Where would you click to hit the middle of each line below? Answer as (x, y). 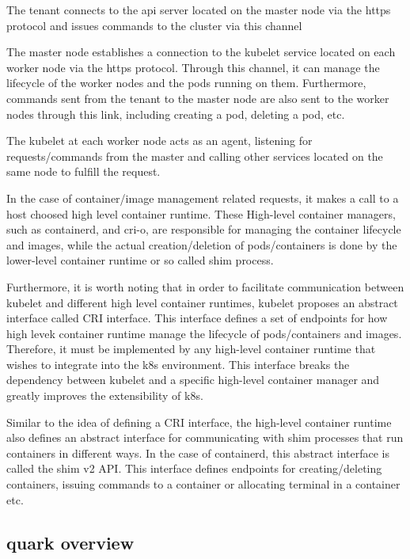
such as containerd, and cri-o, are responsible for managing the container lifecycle (204, 229)
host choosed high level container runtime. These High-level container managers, (201, 213)
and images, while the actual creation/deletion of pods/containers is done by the (202, 244)
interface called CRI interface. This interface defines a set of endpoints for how (197, 318)
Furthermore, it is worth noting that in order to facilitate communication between (205, 286)
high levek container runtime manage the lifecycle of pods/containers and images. (204, 333)
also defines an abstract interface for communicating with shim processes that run (205, 437)
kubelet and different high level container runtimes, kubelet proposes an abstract (202, 302)
